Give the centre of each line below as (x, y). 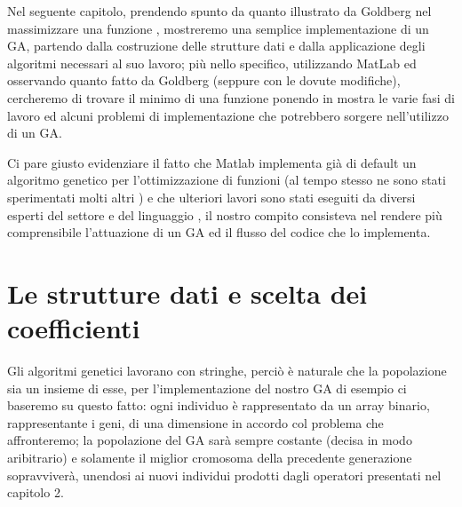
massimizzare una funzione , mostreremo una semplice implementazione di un (218, 28)
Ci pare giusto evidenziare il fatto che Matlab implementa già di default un (212, 162)
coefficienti (74, 328)
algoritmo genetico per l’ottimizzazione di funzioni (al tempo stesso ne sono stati (227, 180)
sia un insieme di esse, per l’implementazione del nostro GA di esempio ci (207, 388)
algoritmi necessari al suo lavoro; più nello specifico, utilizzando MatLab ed (212, 63)
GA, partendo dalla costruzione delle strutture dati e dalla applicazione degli (216, 46)
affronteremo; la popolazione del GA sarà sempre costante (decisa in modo (210, 440)
